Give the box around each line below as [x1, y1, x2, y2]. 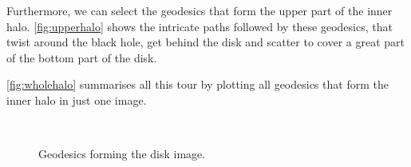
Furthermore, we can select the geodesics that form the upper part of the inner [6, 2, 393, 18]
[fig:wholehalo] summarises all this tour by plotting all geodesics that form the [6, 76, 389, 93]
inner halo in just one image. [6, 91, 147, 108]
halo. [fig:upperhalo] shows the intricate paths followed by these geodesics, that [6, 18, 393, 34]
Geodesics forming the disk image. [38, 145, 206, 162]
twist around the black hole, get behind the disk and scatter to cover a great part [6, 34, 405, 50]
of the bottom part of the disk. [6, 49, 157, 66]
